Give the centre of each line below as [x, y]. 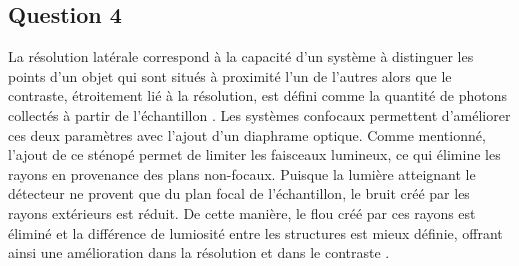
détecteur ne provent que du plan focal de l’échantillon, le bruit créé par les [239, 193]
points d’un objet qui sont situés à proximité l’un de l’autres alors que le [230, 75]
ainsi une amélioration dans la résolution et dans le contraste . [199, 252]
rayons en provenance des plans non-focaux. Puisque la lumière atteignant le [242, 173]
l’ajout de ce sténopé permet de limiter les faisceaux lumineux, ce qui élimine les [254, 154]
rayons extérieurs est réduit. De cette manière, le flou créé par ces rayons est [242, 212]
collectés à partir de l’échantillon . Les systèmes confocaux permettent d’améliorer [259, 114]
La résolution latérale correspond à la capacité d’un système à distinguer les [241, 56]
